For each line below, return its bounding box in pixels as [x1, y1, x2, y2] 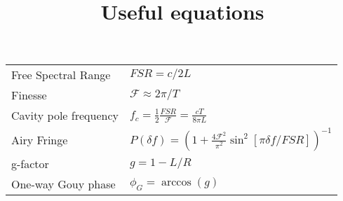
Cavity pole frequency [11, 107, 119, 124]
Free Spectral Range [11, 67, 111, 83]
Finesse [11, 87, 47, 104]
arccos [161, 176, 191, 188]
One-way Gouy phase [11, 176, 116, 193]
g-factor [11, 155, 49, 172]
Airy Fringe [11, 131, 68, 148]
